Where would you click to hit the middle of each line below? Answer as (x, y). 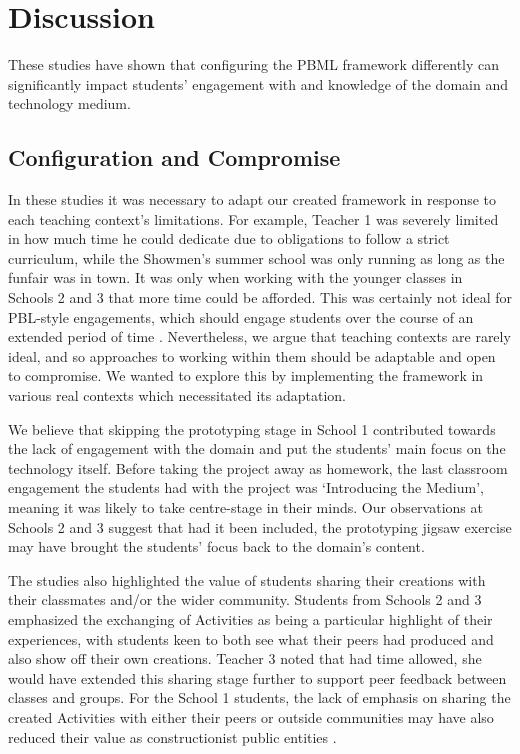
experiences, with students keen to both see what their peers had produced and (251, 638)
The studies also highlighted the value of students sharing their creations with (247, 579)
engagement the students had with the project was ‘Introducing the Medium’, (246, 487)
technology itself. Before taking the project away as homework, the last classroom (258, 467)
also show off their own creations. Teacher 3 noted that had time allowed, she (245, 658)
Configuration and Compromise (174, 157)
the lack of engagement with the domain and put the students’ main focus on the (257, 448)
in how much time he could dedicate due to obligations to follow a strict (229, 238)
